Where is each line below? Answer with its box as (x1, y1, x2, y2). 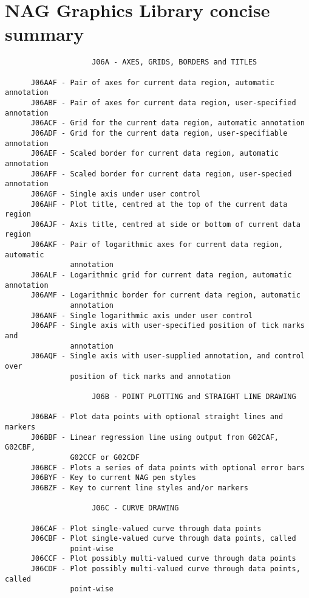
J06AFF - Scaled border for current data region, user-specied (30, 169, 292, 178)
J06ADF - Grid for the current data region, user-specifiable (30, 128, 288, 137)
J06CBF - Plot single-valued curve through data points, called (30, 534, 296, 543)
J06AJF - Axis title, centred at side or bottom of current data (30, 220, 301, 229)
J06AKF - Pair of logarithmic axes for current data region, (30, 240, 284, 249)
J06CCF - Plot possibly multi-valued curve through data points (30, 554, 296, 563)
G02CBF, (5, 443, 36, 452)
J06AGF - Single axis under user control (30, 189, 201, 198)
